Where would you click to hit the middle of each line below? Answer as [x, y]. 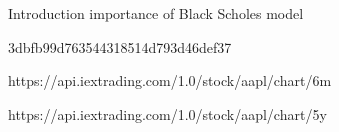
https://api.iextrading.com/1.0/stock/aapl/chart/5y [167, 113]
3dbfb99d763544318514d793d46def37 [120, 46]
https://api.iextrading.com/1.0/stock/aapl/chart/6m [170, 80]
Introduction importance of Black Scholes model [156, 13]
